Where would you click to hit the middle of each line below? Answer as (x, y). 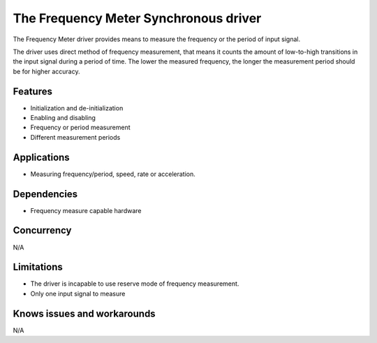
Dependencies (45, 194)
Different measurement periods (75, 137)
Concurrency (42, 231)
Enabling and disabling (63, 118)
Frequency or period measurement (80, 127)
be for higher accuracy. (46, 71)
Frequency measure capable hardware (86, 210)
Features (32, 91)
